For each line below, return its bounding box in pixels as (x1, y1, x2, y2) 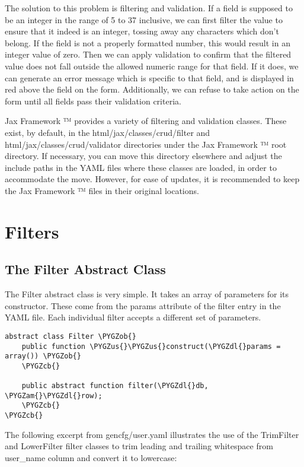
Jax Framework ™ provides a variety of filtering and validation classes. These (5, 115, 287, 127)
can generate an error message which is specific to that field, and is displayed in (5, 71, 294, 84)
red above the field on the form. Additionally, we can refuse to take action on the (5, 83, 299, 96)
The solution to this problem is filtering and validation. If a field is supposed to (5, 2, 293, 14)
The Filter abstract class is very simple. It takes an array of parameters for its (5, 288, 289, 300)
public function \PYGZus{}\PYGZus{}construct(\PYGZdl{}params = (21, 342, 281, 351)
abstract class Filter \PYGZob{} (5, 332, 136, 341)
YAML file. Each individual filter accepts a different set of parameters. (5, 311, 261, 323)
